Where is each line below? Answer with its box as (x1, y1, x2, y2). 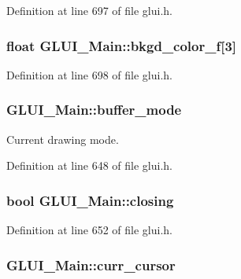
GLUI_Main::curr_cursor (6, 255, 176, 274)
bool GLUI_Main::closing (6, 190, 174, 210)
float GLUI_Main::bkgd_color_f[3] (6, 35, 237, 55)
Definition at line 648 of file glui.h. (6, 157, 173, 174)
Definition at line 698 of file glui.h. (6, 66, 173, 83)
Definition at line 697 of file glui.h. (6, 2, 173, 18)
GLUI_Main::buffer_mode (6, 100, 182, 119)
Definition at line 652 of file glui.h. (6, 222, 173, 238)
